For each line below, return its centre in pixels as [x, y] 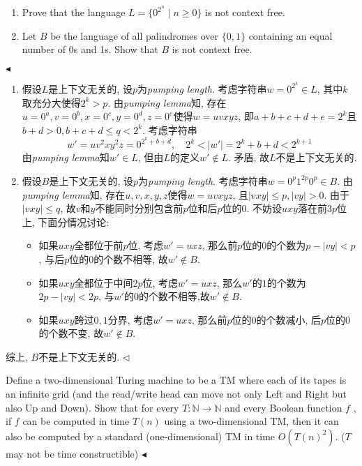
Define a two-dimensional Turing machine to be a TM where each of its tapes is [176, 380]
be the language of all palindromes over [135, 35]
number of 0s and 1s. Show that [90, 49]
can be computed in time [76, 421]
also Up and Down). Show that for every [92, 407]
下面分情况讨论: [74, 221]
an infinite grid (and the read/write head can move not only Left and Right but [176, 394]
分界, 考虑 [130, 319]
